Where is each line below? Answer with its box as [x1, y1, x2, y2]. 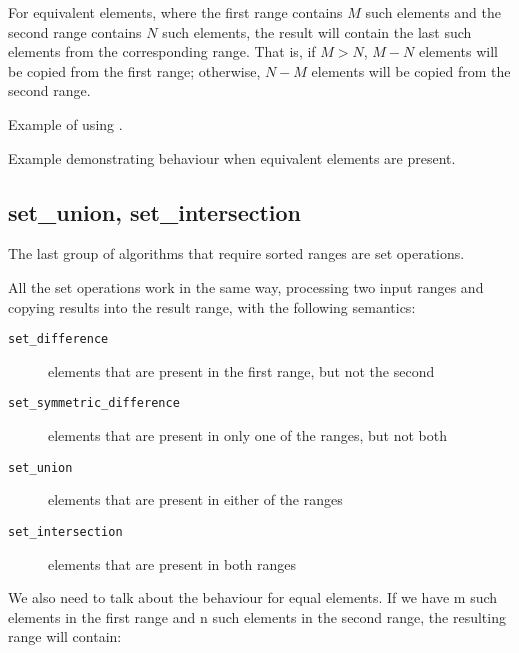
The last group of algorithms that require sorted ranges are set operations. [8, 243, 465, 264]
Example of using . [8, 113, 123, 134]
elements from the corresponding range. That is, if [8, 41, 316, 62]
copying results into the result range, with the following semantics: [8, 296, 416, 317]
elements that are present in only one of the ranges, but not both [48, 425, 447, 446]
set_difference [8, 332, 109, 347]
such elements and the [365, 2, 502, 22]
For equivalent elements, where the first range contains [8, 2, 343, 22]
